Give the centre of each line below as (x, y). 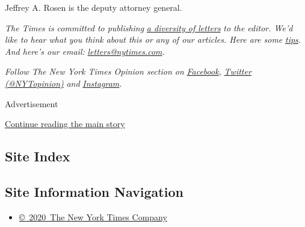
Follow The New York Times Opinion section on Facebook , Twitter (128, 71)
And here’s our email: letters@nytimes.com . (85, 51)
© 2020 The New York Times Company (93, 216)
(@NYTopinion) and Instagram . (63, 83)
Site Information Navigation (94, 191)
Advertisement (32, 103)
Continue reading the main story (65, 124)
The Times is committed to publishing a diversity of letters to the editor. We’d (149, 27)
